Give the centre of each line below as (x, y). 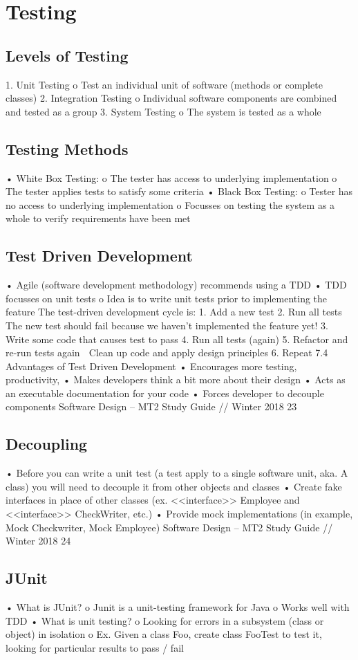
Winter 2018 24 (38, 541)
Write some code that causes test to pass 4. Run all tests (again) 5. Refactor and (177, 339)
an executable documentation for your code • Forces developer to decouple (165, 393)
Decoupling (47, 444)
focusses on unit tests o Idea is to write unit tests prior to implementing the (167, 298)
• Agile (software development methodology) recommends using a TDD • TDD (176, 285)
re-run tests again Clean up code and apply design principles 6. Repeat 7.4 (167, 352)
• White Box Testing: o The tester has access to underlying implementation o (171, 177)
